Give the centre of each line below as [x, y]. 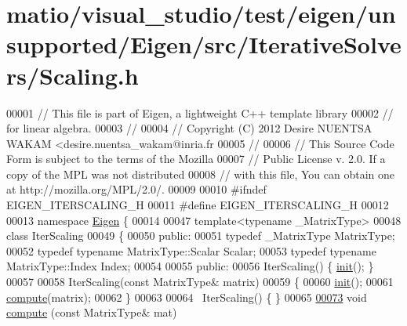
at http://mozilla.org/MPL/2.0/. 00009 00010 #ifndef [136, 189]
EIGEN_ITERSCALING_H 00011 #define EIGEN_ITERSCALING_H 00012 [198, 205]
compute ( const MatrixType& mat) [92, 312]
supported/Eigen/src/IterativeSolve [204, 44]
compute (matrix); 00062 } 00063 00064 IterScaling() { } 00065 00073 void [187, 297]
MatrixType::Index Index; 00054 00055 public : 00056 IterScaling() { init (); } [190, 266]
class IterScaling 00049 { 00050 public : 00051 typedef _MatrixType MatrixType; [201, 235]
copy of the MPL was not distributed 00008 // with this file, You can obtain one [200, 174]
